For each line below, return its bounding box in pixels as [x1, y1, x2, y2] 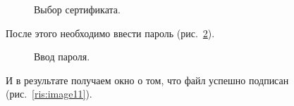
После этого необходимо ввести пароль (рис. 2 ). [6, 25, 215, 40]
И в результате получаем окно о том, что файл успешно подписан [6, 72, 289, 87]
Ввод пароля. [34, 49, 90, 64]
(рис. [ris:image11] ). [6, 86, 92, 101]
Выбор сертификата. [34, 2, 121, 16]
